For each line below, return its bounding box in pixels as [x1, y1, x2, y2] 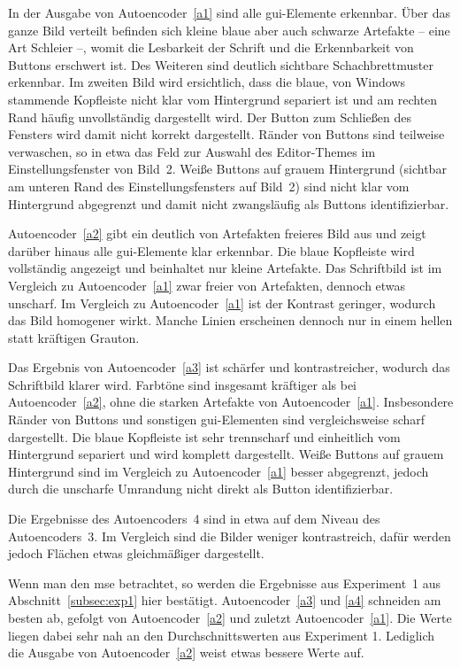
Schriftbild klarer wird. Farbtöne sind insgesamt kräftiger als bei [8, 375, 357, 393]
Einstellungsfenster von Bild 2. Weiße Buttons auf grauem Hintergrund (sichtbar [8, 159, 447, 178]
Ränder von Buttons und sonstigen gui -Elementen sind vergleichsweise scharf [8, 410, 425, 429]
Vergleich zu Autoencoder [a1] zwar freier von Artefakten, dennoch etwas [8, 276, 406, 294]
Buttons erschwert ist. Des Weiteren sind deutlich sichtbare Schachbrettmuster [8, 55, 434, 74]
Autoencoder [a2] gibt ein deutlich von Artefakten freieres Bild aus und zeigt [8, 224, 426, 243]
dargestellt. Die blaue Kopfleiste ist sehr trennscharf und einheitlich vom [8, 427, 401, 446]
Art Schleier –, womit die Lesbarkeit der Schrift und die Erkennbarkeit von [8, 38, 414, 57]
